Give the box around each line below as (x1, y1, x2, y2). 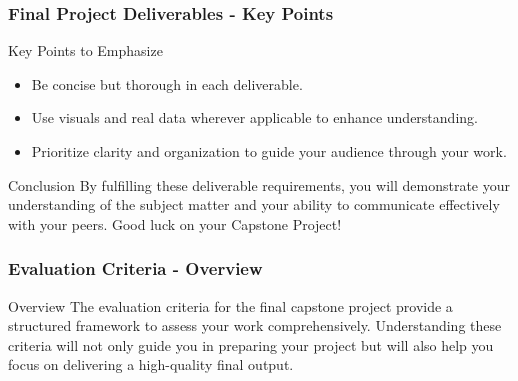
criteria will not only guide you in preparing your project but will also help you (8, 334, 494, 355)
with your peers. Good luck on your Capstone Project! (8, 213, 342, 234)
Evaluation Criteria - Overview (8, 256, 263, 281)
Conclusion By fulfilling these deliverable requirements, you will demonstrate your (8, 174, 511, 195)
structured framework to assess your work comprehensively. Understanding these (8, 315, 502, 336)
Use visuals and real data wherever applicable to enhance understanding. (31, 107, 478, 128)
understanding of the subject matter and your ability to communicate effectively (8, 194, 500, 215)
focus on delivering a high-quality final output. (8, 354, 294, 375)
